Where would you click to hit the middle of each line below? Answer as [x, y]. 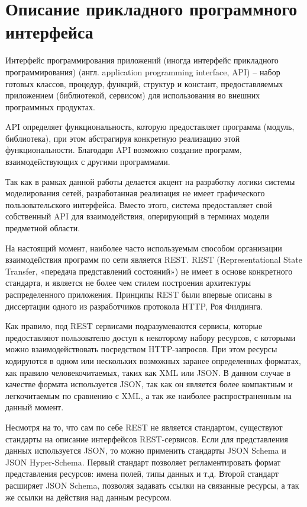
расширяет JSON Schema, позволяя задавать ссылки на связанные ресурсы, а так [152, 485]
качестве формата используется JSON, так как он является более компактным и [149, 384]
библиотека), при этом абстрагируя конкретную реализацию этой [123, 138]
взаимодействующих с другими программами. [88, 162]
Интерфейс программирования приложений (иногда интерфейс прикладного [142, 60]
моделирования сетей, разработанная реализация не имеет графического [135, 193]
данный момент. [35, 407]
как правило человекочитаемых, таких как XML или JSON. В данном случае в [148, 372]
